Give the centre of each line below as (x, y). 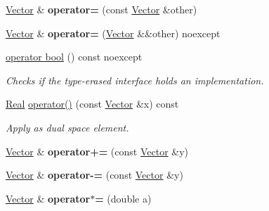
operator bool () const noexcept (74, 57)
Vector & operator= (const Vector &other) (101, 9)
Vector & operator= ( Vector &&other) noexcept (113, 33)
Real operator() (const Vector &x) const (92, 104)
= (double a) (123, 198)
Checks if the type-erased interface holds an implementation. (135, 80)
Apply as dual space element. (67, 127)
